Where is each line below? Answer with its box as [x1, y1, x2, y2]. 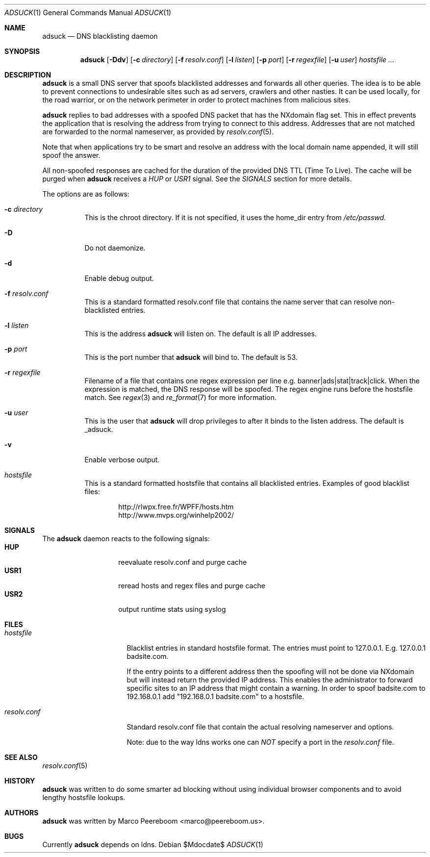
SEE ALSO [4, 753, 38, 761]
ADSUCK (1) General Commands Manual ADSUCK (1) [4, 8, 172, 17]
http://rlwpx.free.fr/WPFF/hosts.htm [118, 503, 234, 511]
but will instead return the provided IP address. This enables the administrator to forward [126, 676, 413, 684]
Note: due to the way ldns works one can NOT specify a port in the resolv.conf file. [126, 738, 394, 746]
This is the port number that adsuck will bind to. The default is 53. [84, 353, 298, 361]
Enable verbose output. [84, 455, 160, 464]
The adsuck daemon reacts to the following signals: [42, 534, 210, 543]
